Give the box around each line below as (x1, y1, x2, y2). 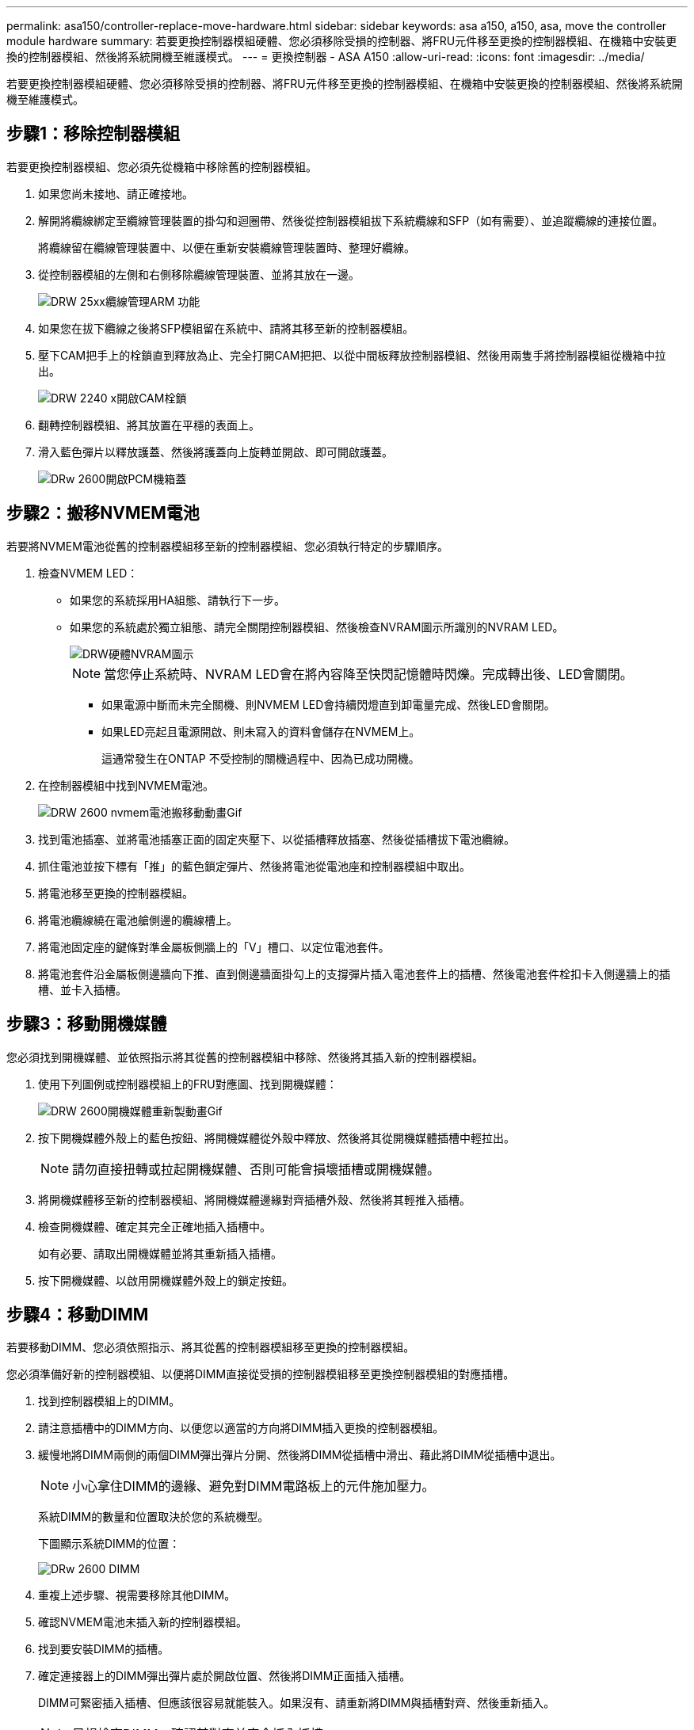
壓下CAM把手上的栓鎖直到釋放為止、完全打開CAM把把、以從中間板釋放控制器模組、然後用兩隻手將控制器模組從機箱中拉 (38, 348, 666, 362)
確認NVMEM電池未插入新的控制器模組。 (38, 1615, 247, 1629)
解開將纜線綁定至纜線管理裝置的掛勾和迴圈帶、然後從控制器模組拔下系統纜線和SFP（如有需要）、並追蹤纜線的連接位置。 (38, 213, 664, 227)
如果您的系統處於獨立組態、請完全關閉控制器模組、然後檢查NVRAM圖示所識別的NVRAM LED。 (70, 619, 564, 634)
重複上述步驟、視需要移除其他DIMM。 (38, 1588, 236, 1602)
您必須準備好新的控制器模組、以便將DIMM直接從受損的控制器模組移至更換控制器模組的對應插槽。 (6, 1367, 515, 1381)
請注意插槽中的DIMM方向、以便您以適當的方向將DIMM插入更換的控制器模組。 (38, 1421, 444, 1435)
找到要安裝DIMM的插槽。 (38, 1642, 170, 1656)
